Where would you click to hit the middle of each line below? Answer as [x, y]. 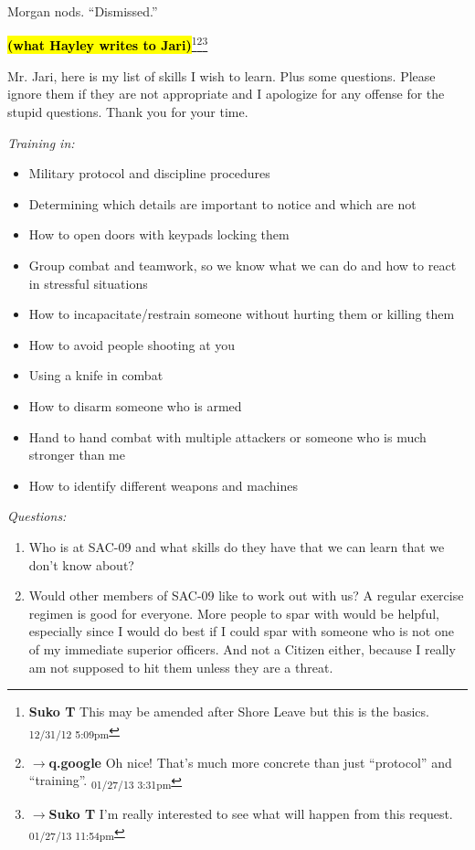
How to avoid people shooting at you [132, 344]
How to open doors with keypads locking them [159, 234]
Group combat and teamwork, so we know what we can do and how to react [243, 265]
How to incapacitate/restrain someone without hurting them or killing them [242, 314]
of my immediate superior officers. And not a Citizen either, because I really [242, 648]
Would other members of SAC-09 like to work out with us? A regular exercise [246, 595]
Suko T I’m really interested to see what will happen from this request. [251, 813]
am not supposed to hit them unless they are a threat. [181, 667]
